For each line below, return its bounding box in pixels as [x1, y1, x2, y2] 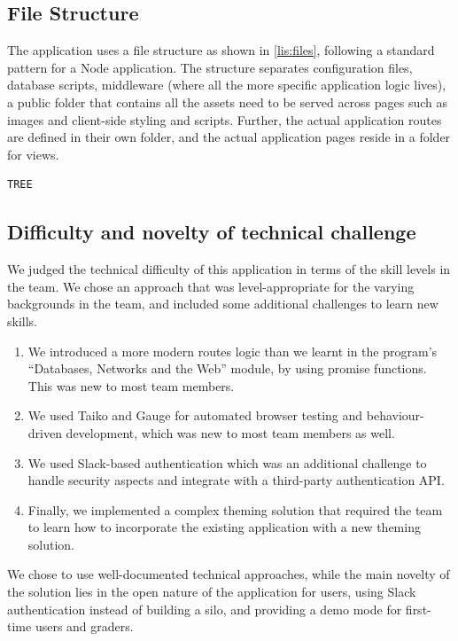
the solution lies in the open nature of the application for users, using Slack [7, 582, 416, 601]
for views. [7, 145, 59, 163]
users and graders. [35, 617, 134, 636]
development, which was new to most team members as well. [66, 423, 395, 442]
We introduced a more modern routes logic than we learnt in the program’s [27, 341, 438, 360]
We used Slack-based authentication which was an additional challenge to [27, 453, 427, 472]
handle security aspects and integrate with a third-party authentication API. [27, 471, 445, 489]
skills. [7, 311, 37, 330]
